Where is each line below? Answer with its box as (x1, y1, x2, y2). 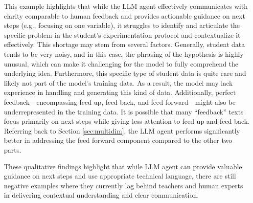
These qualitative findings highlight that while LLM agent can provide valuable (4, 161, 242, 171)
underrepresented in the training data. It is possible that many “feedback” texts (4, 106, 244, 116)
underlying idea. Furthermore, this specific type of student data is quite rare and (4, 68, 246, 78)
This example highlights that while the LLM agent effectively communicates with (4, 1, 248, 11)
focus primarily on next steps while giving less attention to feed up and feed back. (4, 116, 250, 126)
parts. (4, 144, 22, 155)
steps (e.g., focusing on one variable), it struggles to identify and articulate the (4, 20, 240, 30)
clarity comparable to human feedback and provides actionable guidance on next (4, 10, 245, 21)
